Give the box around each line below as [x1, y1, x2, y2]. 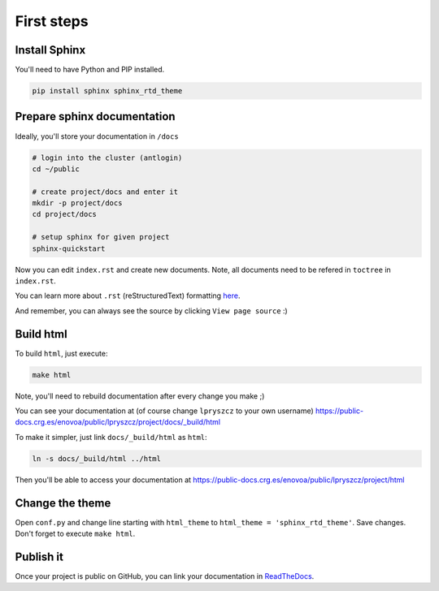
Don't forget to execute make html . [15, 528, 136, 539]
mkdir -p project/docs [32, 199, 123, 208]
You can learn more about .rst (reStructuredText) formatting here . [15, 291, 241, 300]
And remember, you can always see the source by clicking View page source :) [15, 305, 288, 316]
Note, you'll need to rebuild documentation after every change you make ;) [15, 390, 265, 401]
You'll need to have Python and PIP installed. [15, 65, 165, 75]
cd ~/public [32, 164, 80, 174]
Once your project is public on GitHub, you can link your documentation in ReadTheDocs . [15, 572, 315, 581]
